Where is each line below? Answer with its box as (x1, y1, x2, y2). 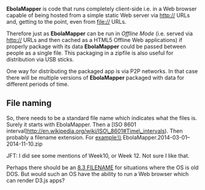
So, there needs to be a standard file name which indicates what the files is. (6, 114, 198, 121)
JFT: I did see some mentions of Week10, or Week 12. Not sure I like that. (6, 152, 190, 159)
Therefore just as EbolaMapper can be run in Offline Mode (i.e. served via (6, 30, 193, 37)
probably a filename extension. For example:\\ (6, 133, 122, 141)
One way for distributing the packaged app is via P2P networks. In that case (6, 68, 198, 75)
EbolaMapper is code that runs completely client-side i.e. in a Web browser (6, 5, 197, 12)
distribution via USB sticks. (6, 56, 75, 63)
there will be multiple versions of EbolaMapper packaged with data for (6, 74, 185, 81)
